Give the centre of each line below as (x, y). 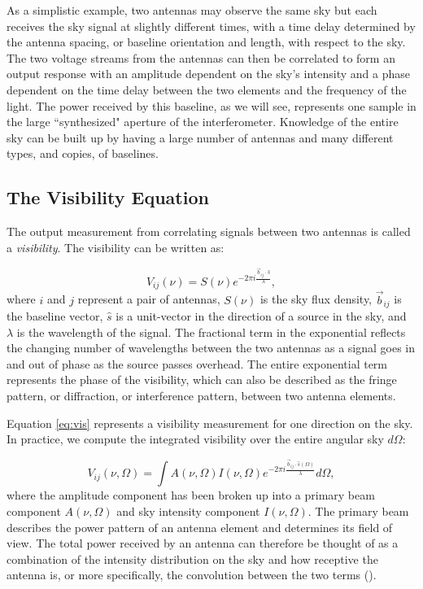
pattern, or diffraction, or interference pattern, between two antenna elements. (201, 395)
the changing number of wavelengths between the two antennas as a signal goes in (211, 348)
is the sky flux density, (316, 299)
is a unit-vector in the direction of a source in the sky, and (261, 316)
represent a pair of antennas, (149, 299)
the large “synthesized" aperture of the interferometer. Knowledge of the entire (203, 122)
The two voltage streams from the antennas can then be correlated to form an (201, 57)
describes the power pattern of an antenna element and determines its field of (200, 527)
